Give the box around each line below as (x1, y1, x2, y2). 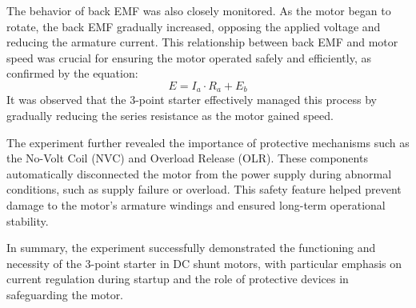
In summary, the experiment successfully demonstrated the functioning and (6, 239, 376, 256)
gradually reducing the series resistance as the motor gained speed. (6, 107, 334, 124)
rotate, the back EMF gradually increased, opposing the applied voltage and (6, 18, 381, 34)
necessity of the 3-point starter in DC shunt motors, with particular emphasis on (6, 254, 402, 271)
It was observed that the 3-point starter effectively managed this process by (6, 91, 377, 108)
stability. (6, 212, 49, 229)
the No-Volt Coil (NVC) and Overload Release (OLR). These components (6, 150, 368, 166)
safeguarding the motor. (6, 286, 124, 302)
